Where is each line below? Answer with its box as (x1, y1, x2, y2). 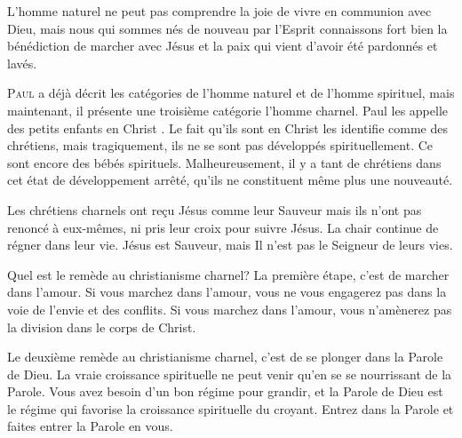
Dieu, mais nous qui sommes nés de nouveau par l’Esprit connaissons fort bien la (7, 19, 448, 37)
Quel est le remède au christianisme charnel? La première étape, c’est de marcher (7, 265, 450, 283)
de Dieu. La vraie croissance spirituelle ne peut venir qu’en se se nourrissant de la (7, 364, 452, 383)
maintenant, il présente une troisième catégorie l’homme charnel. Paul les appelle (7, 100, 448, 119)
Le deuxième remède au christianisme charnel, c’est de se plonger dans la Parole (7, 347, 443, 366)
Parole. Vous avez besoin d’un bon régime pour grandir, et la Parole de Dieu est (7, 382, 443, 401)
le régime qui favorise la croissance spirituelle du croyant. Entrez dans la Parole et (7, 399, 454, 418)
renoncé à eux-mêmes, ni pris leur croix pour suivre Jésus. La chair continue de (7, 218, 439, 236)
